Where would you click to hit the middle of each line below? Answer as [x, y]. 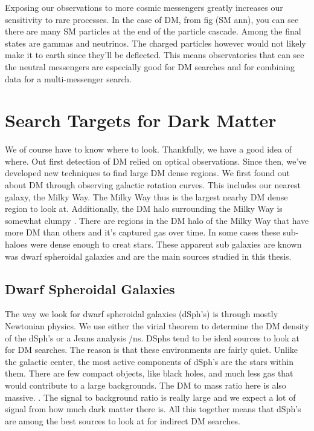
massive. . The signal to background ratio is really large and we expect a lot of [150, 397]
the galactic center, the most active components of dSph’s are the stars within [149, 361]
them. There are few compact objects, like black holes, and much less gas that [149, 373]
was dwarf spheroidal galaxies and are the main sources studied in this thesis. [148, 256]
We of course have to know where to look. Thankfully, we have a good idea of [148, 149]
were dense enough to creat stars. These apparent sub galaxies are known [166, 244]
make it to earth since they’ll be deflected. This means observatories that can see [155, 55]
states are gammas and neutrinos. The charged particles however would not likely [155, 43]
